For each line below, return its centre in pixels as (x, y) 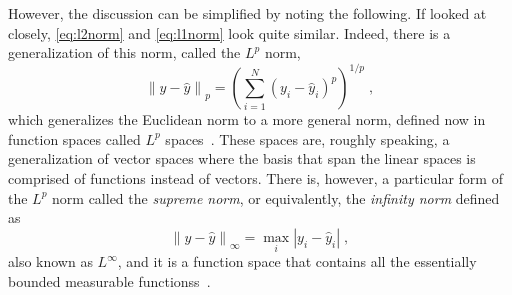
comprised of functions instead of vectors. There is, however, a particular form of (255, 178)
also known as (50, 261)
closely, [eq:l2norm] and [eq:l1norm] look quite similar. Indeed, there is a (229, 32)
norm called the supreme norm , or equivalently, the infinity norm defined (276, 197)
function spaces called (74, 138)
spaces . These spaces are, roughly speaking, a (307, 138)
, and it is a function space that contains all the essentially (297, 261)
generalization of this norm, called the (124, 52)
